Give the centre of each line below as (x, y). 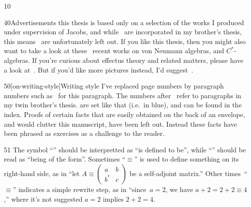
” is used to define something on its (186, 159)
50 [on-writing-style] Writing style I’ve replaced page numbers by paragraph (114, 86)
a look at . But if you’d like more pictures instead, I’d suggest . (99, 69)
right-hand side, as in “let (42, 173)
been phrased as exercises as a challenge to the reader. (84, 133)
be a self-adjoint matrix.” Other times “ (188, 173)
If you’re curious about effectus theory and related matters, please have (138, 60)
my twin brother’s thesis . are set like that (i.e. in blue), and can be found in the (123, 105)
